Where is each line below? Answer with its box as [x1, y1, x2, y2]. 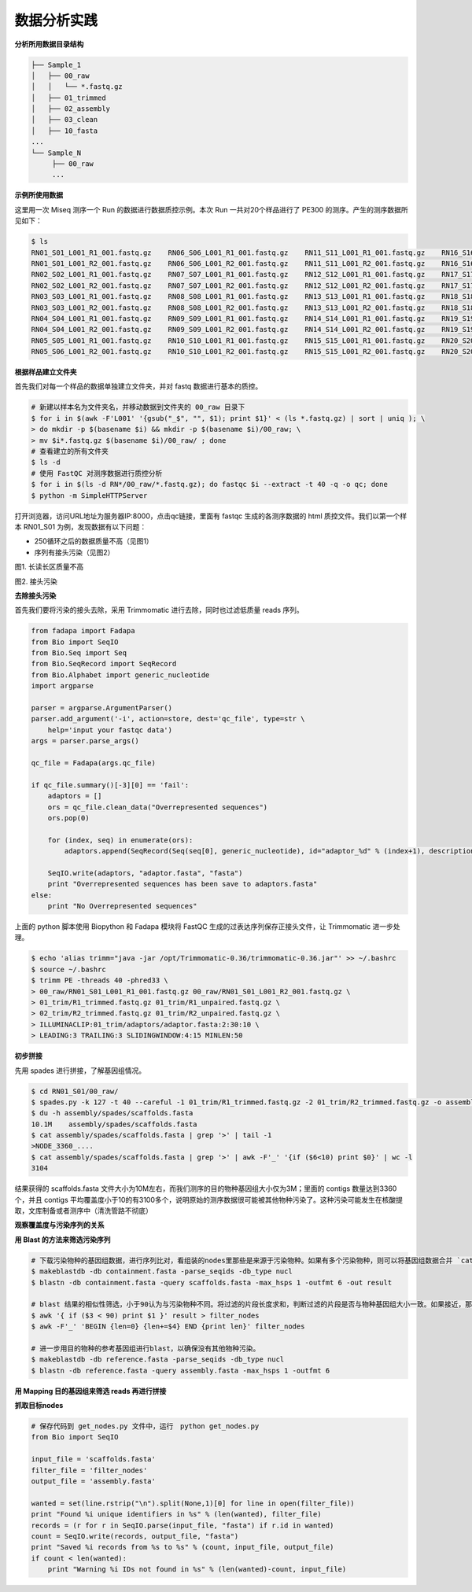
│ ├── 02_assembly [31, 105, 110, 113]
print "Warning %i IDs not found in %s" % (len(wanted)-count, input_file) [47, 1565, 347, 1574]
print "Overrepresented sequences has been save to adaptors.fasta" [47, 879, 318, 889]
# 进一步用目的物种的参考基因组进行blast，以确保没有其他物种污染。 [31, 1343, 260, 1353]
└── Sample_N [31, 148, 82, 157]
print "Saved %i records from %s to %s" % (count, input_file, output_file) [31, 1542, 334, 1552]
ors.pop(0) [47, 813, 90, 822]
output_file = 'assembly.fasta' [31, 1476, 157, 1486]
